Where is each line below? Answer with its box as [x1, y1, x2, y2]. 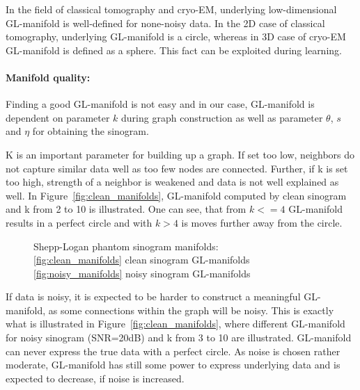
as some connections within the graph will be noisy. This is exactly [48, 302, 334, 317]
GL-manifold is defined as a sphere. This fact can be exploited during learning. [6, 42, 342, 57]
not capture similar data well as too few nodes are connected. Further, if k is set [6, 161, 348, 175]
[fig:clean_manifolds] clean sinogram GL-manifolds [33, 252, 250, 267]
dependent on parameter [6, 110, 110, 124]
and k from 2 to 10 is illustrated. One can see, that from [6, 202, 246, 216]
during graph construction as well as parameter [121, 110, 323, 124]
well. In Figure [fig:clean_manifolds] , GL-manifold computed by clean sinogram [6, 188, 347, 202]
